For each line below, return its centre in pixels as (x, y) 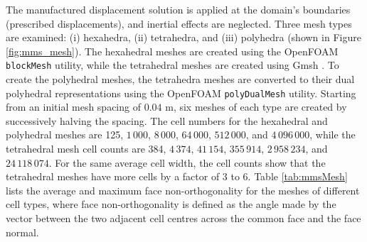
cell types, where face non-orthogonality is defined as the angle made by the (171, 204)
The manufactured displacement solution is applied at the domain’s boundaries (178, 9)
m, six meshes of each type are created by (256, 107)
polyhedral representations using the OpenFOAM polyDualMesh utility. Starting (181, 93)
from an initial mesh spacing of (73, 107)
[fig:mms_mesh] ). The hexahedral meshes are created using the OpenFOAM (172, 51)
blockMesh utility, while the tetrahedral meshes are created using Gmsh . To (172, 65)
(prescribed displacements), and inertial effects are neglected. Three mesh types (179, 23)
